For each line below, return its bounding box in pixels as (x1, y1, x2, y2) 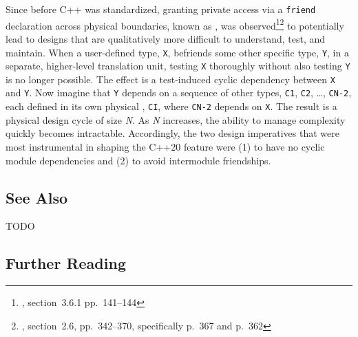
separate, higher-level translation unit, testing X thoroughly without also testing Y (6, 58, 350, 73)
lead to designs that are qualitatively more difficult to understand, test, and (6, 31, 326, 45)
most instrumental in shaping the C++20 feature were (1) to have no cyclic (6, 139, 325, 153)
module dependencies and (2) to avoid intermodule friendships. (6, 153, 271, 167)
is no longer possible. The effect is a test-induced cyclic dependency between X (6, 72, 335, 86)
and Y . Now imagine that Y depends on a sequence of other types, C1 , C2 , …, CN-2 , (6, 85, 352, 100)
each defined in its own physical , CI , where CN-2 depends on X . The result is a (6, 99, 337, 113)
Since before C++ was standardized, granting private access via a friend (6, 2, 316, 16)
